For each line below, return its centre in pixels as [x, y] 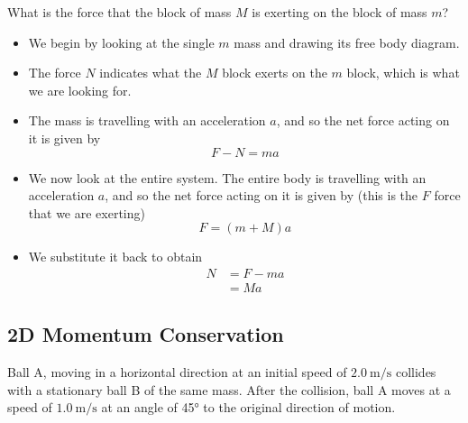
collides [416, 372]
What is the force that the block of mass [119, 12]
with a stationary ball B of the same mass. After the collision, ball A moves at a [229, 389]
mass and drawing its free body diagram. [347, 42]
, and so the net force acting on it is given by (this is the [262, 195]
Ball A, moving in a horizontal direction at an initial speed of [177, 372]
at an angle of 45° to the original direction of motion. [248, 407]
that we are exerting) [87, 212]
